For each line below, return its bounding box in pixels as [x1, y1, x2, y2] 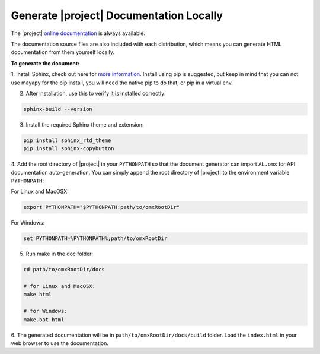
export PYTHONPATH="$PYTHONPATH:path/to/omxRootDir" [23, 204, 180, 211]
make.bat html [23, 316, 65, 323]
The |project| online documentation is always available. [11, 30, 146, 37]
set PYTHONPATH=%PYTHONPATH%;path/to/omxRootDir [23, 235, 168, 242]
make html [23, 291, 52, 298]
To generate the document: [11, 59, 80, 67]
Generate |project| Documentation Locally [11, 9, 223, 22]
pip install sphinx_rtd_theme [23, 137, 111, 144]
